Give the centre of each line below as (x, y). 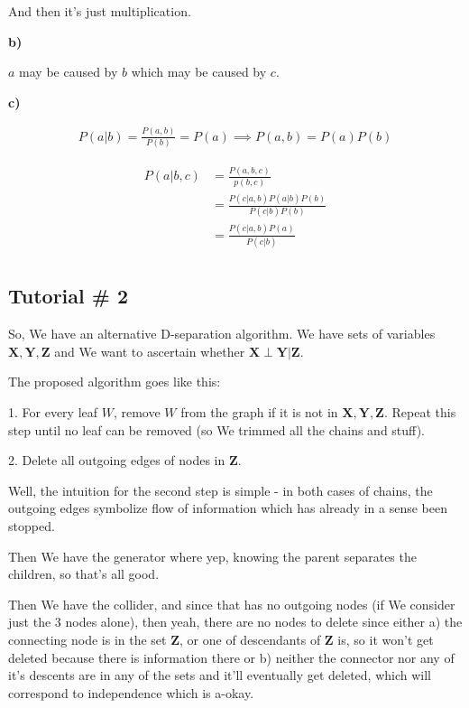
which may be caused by (199, 72)
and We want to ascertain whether (150, 351)
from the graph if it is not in (259, 412)
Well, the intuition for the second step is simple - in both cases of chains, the (221, 490)
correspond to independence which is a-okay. (131, 692)
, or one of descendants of (250, 639)
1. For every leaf (53, 412)
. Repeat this (420, 412)
